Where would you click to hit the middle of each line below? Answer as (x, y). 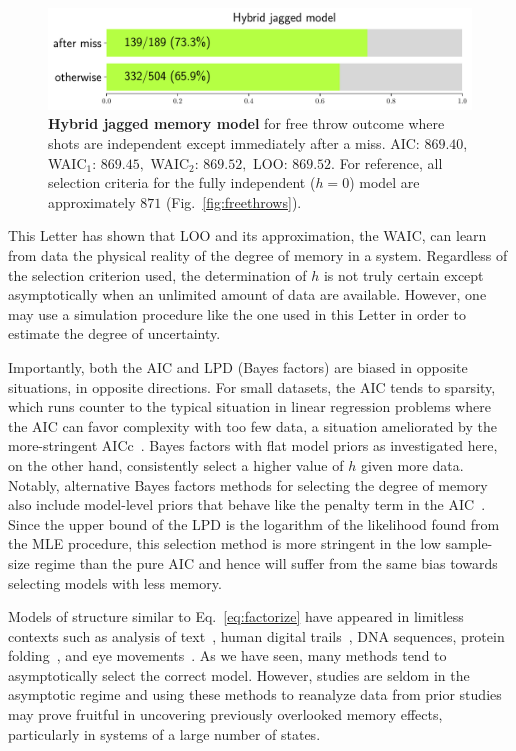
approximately (92, 201)
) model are (384, 182)
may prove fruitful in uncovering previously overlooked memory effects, (225, 714)
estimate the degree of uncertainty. (114, 333)
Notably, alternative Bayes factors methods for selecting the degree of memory (248, 484)
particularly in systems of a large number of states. (164, 733)
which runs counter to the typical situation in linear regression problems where (249, 406)
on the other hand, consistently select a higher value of (176, 464)
